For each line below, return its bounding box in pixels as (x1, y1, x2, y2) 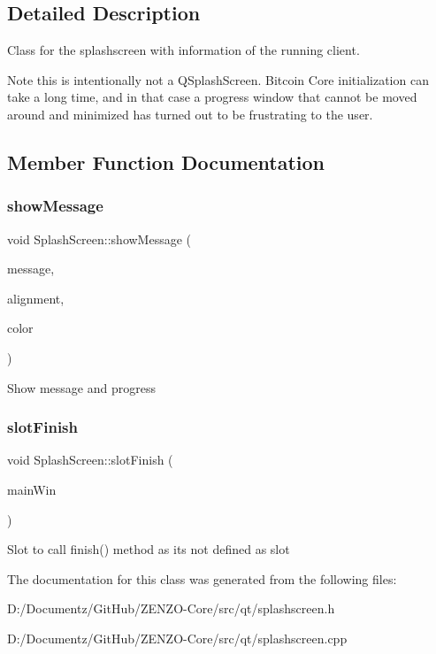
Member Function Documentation (7, 148, 325, 175)
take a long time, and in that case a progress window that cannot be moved (7, 88, 417, 106)
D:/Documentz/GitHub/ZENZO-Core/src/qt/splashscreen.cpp (7, 628, 348, 647)
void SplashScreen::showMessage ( (7, 229, 192, 248)
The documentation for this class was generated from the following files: (7, 569, 397, 588)
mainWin (7, 480, 57, 498)
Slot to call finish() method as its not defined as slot (7, 540, 290, 558)
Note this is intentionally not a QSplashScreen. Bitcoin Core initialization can (7, 70, 429, 88)
